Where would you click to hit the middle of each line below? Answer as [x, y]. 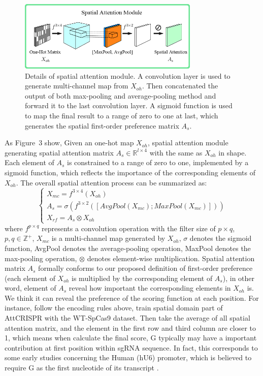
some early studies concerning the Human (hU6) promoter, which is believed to [128, 357]
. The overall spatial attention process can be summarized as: [111, 182]
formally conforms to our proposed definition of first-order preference [145, 268]
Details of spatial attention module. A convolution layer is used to [128, 75]
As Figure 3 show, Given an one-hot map [69, 143]
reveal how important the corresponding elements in [150, 288]
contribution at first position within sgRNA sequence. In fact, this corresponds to [131, 347]
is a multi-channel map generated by [108, 238]
